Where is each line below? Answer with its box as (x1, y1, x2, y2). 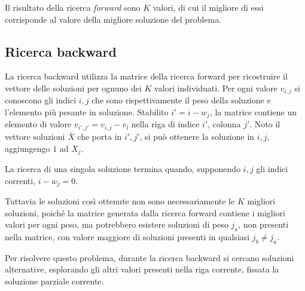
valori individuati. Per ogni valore (154, 81, 277, 94)
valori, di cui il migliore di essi (152, 1, 264, 13)
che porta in (77, 130, 122, 142)
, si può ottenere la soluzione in (139, 130, 255, 142)
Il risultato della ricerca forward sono (5, 1, 141, 13)
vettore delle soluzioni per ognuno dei (5, 81, 142, 94)
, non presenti (238, 218, 289, 231)
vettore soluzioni (5, 130, 65, 142)
